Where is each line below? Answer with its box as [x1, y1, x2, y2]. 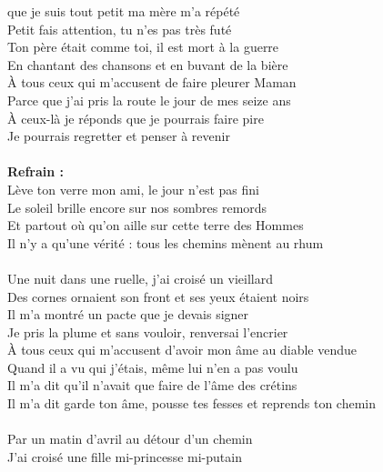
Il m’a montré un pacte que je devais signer [7, 305, 249, 324]
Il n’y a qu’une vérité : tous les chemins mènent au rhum [7, 233, 324, 252]
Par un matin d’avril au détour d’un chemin [7, 429, 253, 448]
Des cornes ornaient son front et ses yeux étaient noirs [7, 286, 309, 306]
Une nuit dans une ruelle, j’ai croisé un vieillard [7, 268, 273, 287]
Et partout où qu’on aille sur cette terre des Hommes [7, 216, 304, 235]
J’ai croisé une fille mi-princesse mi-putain [7, 447, 242, 466]
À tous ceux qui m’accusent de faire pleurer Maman [7, 73, 297, 92]
